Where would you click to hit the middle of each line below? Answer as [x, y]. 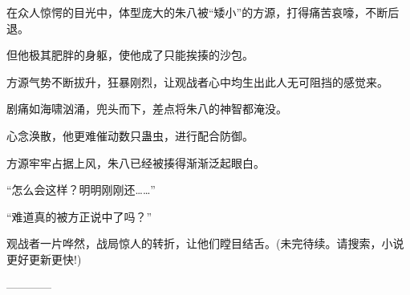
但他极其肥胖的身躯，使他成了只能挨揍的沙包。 [130, 55]
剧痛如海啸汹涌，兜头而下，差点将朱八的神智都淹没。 [147, 109]
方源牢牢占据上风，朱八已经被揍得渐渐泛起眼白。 [136, 162]
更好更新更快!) [44, 259]
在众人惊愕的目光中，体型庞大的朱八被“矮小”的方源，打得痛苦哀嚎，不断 [197, 12]
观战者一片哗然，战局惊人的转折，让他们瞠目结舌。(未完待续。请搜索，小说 [205, 243]
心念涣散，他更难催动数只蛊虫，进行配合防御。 [130, 135]
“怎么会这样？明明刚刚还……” [81, 190]
